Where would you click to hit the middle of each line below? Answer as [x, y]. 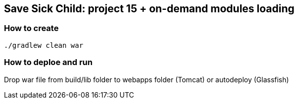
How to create [31, 28]
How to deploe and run [48, 62]
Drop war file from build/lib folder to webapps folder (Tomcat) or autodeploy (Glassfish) [147, 79]
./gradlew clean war [44, 45]
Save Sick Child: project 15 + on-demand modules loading [149, 9]
